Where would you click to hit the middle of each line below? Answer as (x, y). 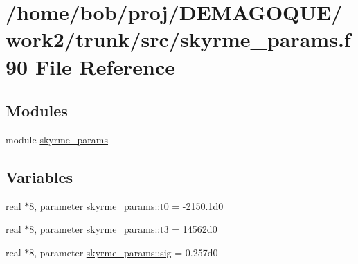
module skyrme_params (57, 139)
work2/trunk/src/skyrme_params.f (178, 39)
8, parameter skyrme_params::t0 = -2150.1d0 (126, 205)
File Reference (105, 66)
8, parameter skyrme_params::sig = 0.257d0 (124, 252)
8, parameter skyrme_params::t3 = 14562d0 (123, 229)
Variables (39, 176)
